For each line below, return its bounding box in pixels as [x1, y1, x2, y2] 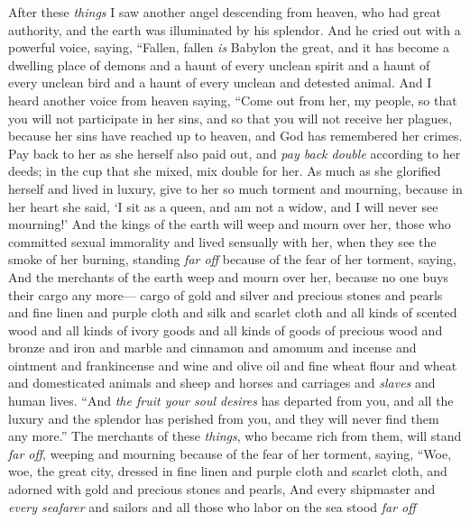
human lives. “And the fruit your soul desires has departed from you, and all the [8, 391, 454, 410]
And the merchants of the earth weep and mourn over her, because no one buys [8, 267, 449, 286]
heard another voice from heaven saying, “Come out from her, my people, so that [8, 90, 457, 109]
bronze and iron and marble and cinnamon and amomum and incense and [8, 338, 417, 357]
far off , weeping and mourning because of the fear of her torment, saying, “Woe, [8, 444, 452, 462]
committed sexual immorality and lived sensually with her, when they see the [8, 232, 437, 251]
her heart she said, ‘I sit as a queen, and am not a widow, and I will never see [8, 197, 438, 215]
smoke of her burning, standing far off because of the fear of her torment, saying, [8, 250, 456, 269]
